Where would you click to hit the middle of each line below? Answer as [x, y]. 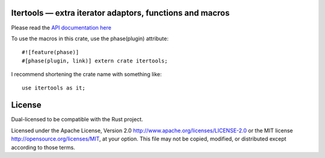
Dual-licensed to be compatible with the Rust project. [77, 120]
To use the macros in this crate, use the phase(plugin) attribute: [90, 38]
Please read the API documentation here [61, 28]
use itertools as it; [54, 88]
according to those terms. [43, 147]
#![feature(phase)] [51, 52]
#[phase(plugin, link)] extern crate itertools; [95, 61]
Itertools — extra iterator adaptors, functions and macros [120, 13]
